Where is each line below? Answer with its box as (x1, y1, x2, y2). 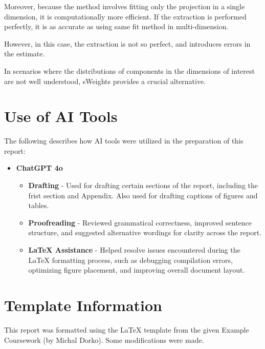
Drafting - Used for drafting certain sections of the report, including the (28, 180, 258, 191)
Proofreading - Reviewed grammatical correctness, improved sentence (28, 217, 252, 228)
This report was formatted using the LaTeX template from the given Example (4, 324, 249, 335)
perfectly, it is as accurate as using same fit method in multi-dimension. (4, 21, 229, 32)
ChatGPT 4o (16, 162, 63, 173)
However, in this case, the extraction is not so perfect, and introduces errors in (4, 38, 251, 49)
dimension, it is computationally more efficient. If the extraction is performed (4, 11, 247, 22)
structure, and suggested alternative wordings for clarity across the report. (28, 227, 262, 238)
